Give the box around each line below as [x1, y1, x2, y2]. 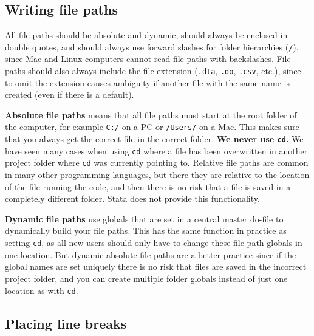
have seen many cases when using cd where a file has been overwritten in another [5, 144, 308, 157]
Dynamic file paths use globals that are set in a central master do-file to [5, 212, 284, 225]
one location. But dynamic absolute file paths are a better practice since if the [5, 248, 296, 261]
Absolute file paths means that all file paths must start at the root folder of [5, 108, 297, 121]
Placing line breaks [5, 314, 127, 332]
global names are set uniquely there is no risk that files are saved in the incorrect [5, 260, 307, 273]
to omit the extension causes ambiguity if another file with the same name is [5, 76, 290, 89]
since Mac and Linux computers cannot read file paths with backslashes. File [5, 52, 291, 65]
